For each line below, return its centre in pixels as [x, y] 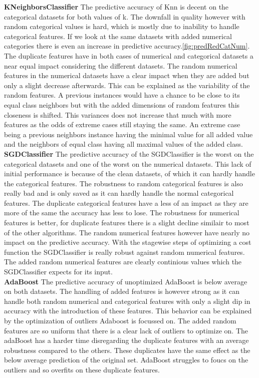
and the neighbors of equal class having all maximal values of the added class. [123, 144]
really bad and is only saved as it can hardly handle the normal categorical [119, 193]
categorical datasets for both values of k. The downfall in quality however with [125, 16]
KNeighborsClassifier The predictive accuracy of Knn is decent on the [116, 7]
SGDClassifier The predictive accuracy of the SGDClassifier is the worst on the [129, 153]
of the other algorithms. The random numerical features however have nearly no [127, 232]
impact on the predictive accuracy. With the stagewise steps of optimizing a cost [128, 242]
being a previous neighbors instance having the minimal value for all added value [128, 134]
